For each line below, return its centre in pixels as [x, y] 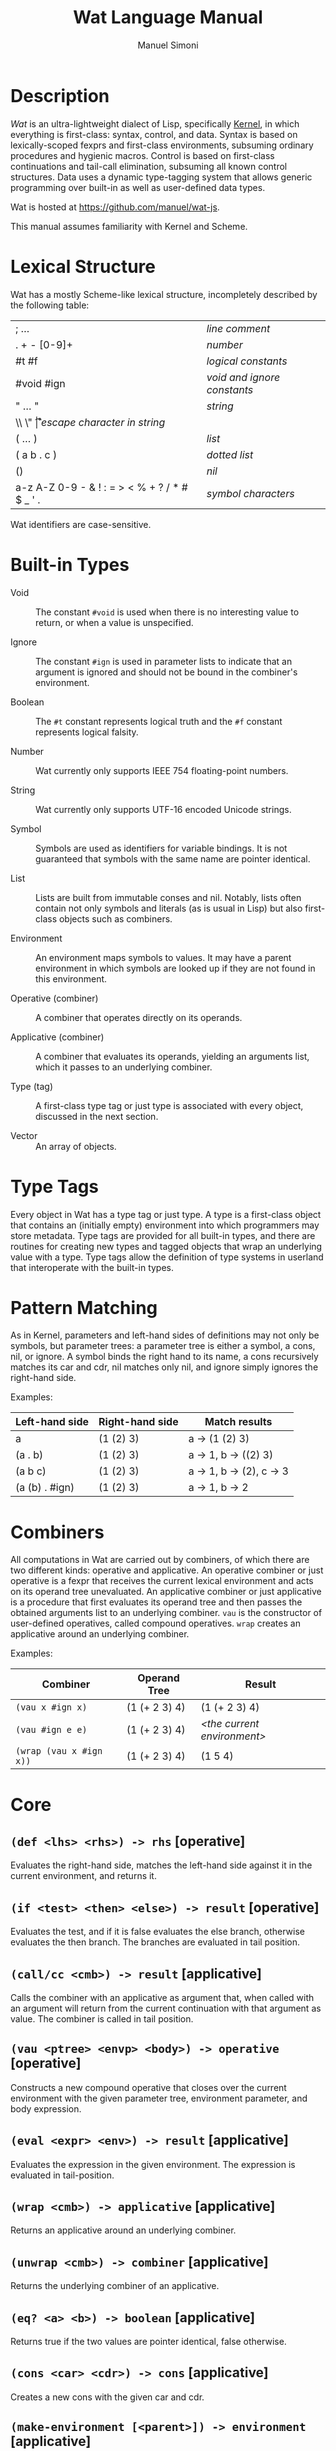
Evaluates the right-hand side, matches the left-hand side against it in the [161, 1865]
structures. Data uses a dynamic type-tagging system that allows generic [161, 177]
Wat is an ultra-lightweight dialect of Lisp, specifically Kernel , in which [155, 123]
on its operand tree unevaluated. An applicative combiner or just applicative [166, 1592]
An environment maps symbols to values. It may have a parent [163, 957]
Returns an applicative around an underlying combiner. [123, 2230]
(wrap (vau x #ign [59, 1751]
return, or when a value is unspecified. [114, 622]
